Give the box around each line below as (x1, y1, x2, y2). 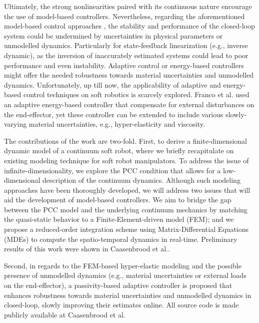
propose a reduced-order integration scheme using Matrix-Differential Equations (4, 224, 249, 234)
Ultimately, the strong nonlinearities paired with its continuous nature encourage (4, 1, 252, 11)
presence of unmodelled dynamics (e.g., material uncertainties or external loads (4, 270, 246, 280)
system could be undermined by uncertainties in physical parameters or (4, 30, 223, 41)
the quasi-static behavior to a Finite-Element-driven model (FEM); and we (4, 214, 234, 224)
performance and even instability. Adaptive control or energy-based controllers (4, 60, 244, 70)
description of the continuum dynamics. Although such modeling (42, 175, 240, 185)
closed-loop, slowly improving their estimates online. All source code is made (4, 299, 239, 310)
